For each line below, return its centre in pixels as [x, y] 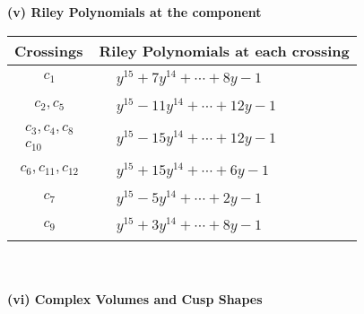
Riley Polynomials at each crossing [224, 50]
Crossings [49, 50]
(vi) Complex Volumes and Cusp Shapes [135, 298]
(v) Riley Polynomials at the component [134, 12]
